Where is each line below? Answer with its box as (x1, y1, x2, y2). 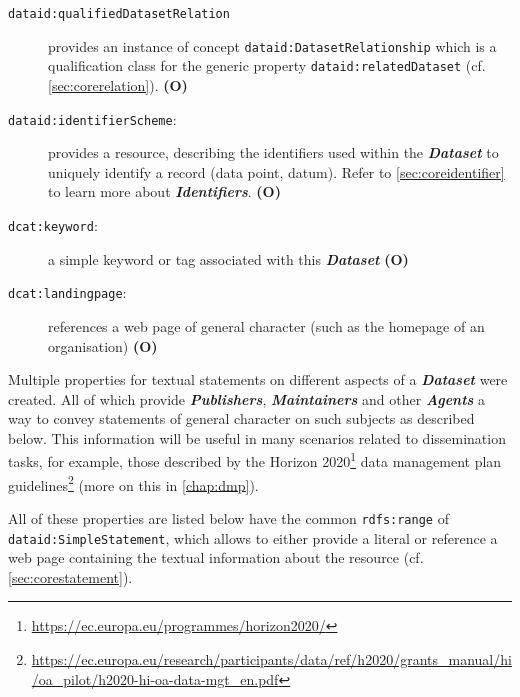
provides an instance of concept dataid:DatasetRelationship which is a (48, 35, 497, 56)
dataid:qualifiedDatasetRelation (8, 7, 230, 21)
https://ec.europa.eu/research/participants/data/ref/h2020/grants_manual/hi (31, 649, 512, 670)
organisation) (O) (48, 335, 158, 356)
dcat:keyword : (8, 215, 98, 235)
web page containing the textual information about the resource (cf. (8, 547, 424, 568)
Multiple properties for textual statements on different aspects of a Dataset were (8, 369, 508, 390)
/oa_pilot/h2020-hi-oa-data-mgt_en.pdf (31, 668, 279, 689)
